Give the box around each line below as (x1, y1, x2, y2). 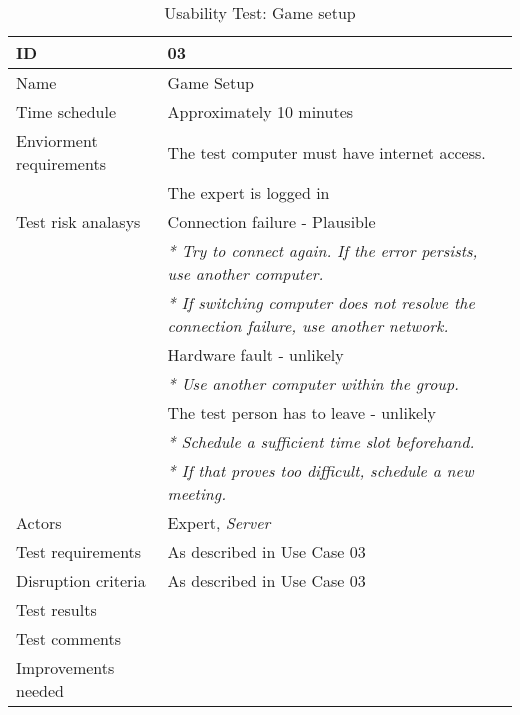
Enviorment (16, 129, 98, 152)
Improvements (16, 656, 115, 679)
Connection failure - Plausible (167, 210, 376, 233)
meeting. (167, 482, 227, 505)
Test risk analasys (16, 210, 141, 233)
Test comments (16, 627, 122, 650)
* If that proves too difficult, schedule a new (167, 459, 474, 482)
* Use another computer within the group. (167, 372, 460, 395)
